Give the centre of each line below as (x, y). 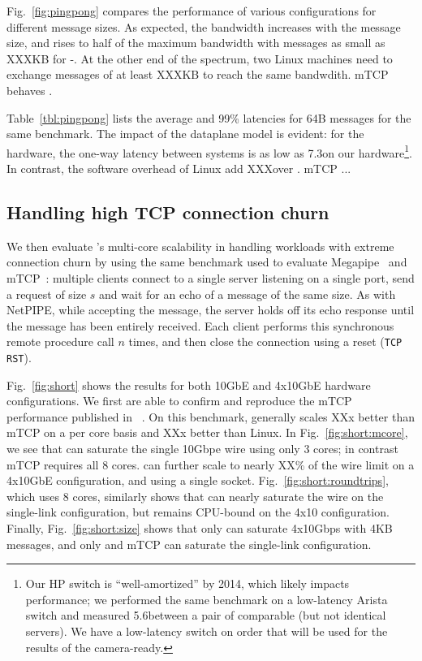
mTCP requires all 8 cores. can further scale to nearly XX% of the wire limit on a (211, 464)
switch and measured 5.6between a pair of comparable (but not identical (206, 615)
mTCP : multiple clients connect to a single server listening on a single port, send (211, 277)
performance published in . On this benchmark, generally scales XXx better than (211, 416)
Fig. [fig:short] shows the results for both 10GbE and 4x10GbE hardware (189, 385)
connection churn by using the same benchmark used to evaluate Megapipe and (207, 262)
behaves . (30, 90)
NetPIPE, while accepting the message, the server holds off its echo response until (211, 310)
